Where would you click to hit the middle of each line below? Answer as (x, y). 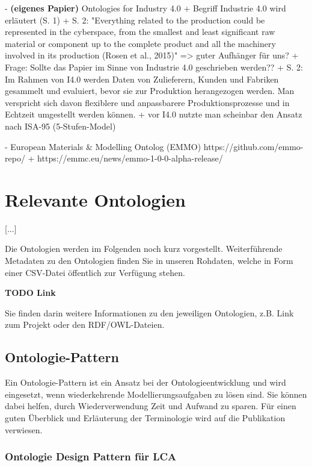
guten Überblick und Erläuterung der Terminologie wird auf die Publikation (145, 417)
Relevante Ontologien (95, 199)
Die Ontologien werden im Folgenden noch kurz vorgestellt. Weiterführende (144, 249)
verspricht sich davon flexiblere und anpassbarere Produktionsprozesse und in (147, 102)
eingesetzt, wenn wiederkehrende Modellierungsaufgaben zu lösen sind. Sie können (156, 394)
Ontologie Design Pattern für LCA (91, 456)
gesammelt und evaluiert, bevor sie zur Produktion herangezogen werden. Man (150, 91)
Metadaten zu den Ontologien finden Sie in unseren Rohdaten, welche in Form (149, 261)
